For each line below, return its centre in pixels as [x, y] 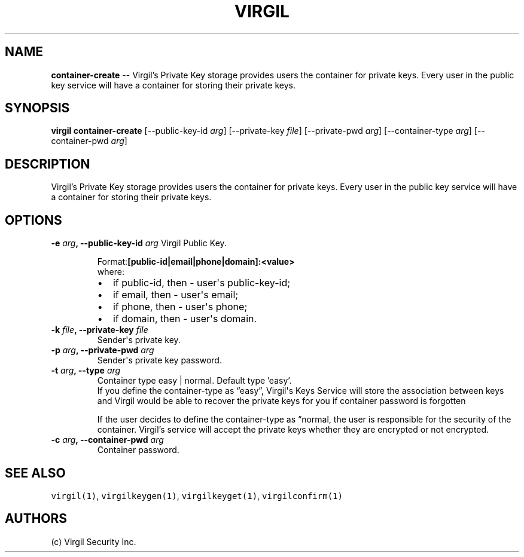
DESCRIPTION [48, 164]
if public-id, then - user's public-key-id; [202, 283]
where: [111, 272]
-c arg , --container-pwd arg [107, 440]
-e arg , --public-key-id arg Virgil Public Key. [139, 243]
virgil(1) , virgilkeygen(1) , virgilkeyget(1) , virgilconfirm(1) [197, 495]
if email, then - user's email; [176, 295]
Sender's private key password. [159, 360]
